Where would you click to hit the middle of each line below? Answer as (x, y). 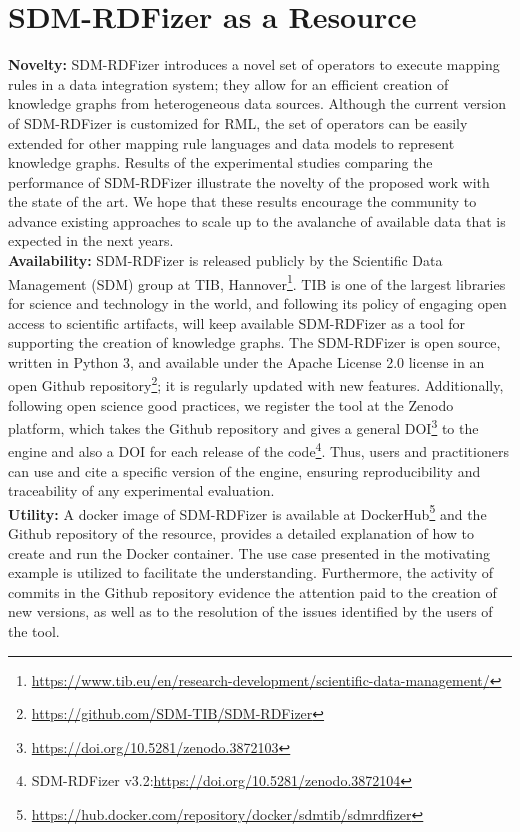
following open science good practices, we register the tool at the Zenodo (231, 404)
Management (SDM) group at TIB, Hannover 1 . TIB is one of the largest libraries (257, 282)
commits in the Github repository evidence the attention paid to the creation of (252, 591)
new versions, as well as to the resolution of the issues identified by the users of (250, 611)
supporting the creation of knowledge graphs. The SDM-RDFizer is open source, (254, 342)
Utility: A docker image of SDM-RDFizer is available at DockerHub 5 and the (247, 512)
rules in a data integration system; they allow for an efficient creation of (228, 83)
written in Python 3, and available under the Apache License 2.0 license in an (246, 361)
